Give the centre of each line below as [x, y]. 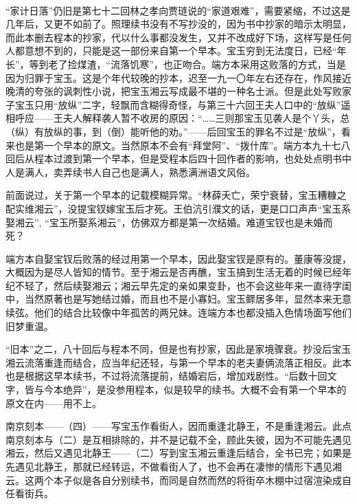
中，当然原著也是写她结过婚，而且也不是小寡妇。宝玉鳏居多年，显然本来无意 [178, 299]
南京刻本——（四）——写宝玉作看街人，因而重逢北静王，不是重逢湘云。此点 [178, 426]
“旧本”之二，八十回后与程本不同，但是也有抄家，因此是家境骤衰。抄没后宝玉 [178, 349]
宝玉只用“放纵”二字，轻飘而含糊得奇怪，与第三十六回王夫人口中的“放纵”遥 [183, 104]
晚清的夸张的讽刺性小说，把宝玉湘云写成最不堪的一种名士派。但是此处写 [169, 91]
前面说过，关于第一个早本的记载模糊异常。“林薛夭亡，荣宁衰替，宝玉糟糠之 [176, 195]
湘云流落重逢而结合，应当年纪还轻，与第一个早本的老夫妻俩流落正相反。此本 [178, 362]
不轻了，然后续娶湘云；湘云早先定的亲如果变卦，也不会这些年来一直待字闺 [183, 285]
